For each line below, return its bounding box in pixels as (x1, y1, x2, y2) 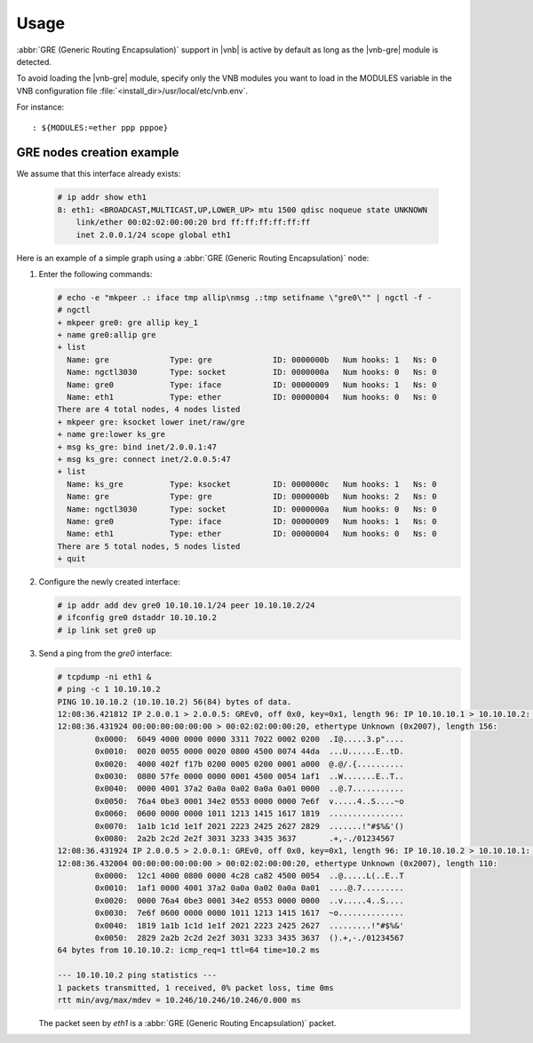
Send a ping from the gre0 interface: (38, 648, 172, 658)
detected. (16, 56, 52, 67)
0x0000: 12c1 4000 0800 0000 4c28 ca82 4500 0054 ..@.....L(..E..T (94, 871, 404, 881)
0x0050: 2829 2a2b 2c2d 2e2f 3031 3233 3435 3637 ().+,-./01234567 (94, 933, 404, 943)
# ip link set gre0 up (57, 625, 156, 635)
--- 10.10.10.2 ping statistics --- (57, 970, 218, 981)
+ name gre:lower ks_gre (57, 429, 166, 440)
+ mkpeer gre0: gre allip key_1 (57, 317, 199, 328)
